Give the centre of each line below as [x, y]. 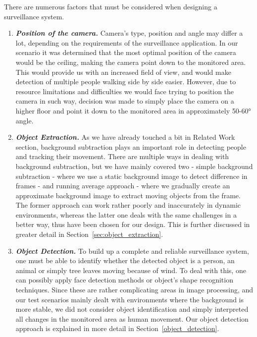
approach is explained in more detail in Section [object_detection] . [117, 328]
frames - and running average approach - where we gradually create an [123, 186]
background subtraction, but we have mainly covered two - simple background [134, 166]
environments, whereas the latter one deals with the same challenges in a [126, 214]
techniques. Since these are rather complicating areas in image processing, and [134, 290]
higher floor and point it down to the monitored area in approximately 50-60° [133, 110]
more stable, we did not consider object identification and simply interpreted [132, 309]
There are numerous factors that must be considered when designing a [111, 6]
